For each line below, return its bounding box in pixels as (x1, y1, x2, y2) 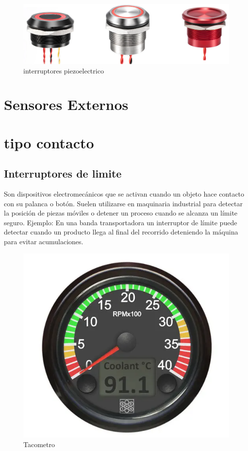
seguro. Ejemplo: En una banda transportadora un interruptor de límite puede (4, 217, 237, 227)
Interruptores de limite (4, 166, 122, 181)
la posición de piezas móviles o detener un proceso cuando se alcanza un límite (4, 208, 238, 218)
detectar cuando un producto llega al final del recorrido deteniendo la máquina (4, 227, 238, 237)
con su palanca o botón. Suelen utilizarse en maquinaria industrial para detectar (4, 198, 243, 208)
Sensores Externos (4, 94, 129, 114)
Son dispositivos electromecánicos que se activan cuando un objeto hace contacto (4, 188, 245, 198)
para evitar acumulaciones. (4, 236, 83, 246)
